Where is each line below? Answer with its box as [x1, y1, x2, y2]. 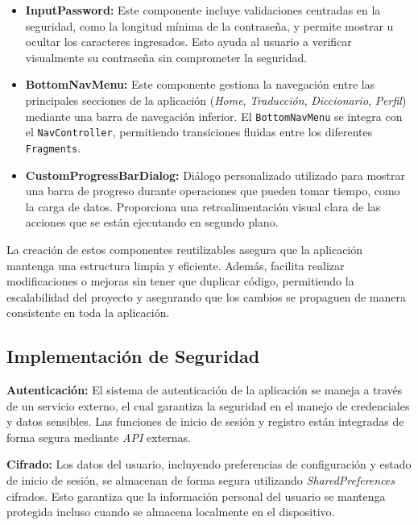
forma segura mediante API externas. [6, 428, 191, 445]
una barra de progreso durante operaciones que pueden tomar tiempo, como [25, 182, 400, 199]
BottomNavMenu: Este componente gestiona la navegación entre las [25, 76, 375, 93]
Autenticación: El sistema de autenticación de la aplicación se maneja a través [6, 381, 403, 398]
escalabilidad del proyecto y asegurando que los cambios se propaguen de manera [6, 288, 406, 305]
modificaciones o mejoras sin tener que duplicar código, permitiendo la [6, 273, 354, 290]
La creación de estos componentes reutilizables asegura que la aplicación [6, 240, 363, 257]
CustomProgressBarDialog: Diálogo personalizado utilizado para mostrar [25, 166, 406, 183]
